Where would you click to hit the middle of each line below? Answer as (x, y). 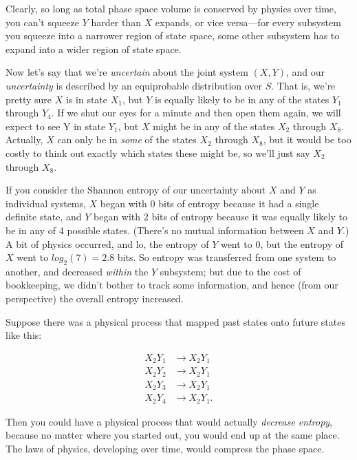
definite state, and (44, 217)
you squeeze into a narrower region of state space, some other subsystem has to (173, 35)
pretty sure (29, 99)
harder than (116, 22)
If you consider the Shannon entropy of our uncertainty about (136, 190)
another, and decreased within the (77, 271)
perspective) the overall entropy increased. (95, 299)
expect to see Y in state (56, 126)
